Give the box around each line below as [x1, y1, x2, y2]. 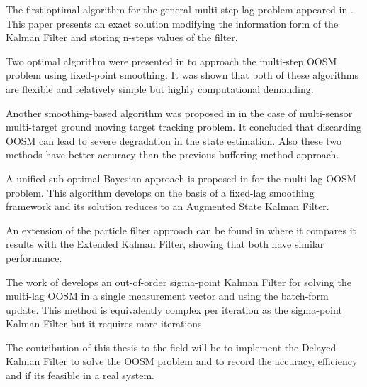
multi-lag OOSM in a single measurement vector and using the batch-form [6, 288, 329, 303]
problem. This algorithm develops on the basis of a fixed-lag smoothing [6, 185, 315, 200]
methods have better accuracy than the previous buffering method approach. [6, 147, 339, 162]
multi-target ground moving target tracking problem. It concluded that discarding [6, 119, 362, 134]
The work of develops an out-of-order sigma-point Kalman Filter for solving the [6, 274, 351, 289]
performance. [6, 250, 62, 265]
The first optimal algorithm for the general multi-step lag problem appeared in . [6, 2, 354, 16]
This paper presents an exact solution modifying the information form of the [6, 16, 339, 31]
